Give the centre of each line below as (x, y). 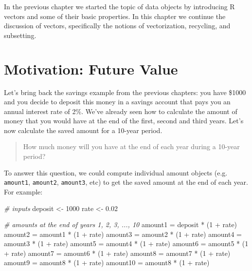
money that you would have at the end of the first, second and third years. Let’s (124, 121)
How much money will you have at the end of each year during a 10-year (131, 146)
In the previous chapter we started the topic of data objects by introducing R (119, 6)
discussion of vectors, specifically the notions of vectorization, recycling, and (117, 26)
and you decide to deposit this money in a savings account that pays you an (117, 102)
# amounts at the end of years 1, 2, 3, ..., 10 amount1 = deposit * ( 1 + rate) (121, 224)
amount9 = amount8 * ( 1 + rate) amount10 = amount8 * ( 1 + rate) (107, 262)
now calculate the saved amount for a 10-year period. (83, 130)
